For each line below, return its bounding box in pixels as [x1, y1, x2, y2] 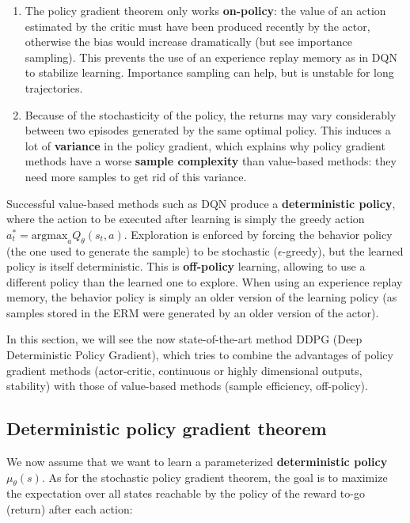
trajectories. [25, 79, 83, 96]
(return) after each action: [6, 501, 133, 517]
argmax [31, 229, 68, 241]
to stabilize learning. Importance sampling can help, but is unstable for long [25, 64, 394, 81]
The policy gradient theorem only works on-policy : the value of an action [25, 2, 386, 18]
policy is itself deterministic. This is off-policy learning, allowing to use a [6, 258, 366, 275]
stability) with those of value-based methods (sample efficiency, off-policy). [6, 377, 368, 394]
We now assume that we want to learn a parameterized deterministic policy [6, 453, 388, 470]
